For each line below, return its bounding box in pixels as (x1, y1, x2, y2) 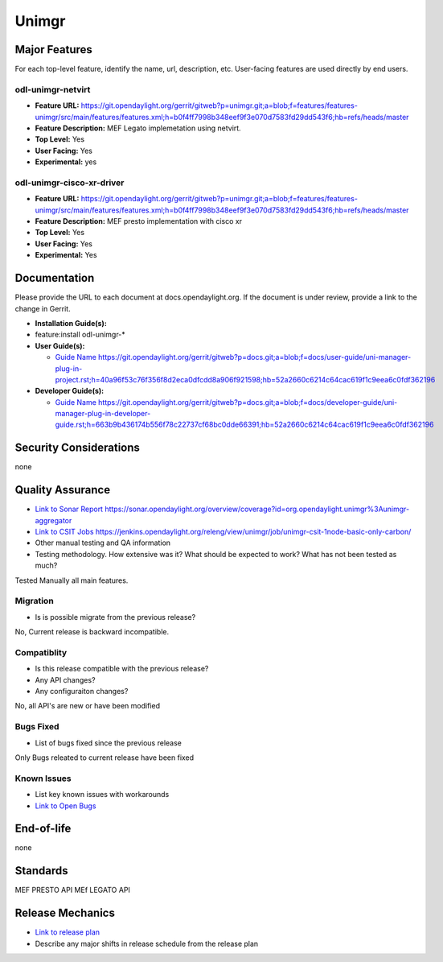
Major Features (14, 43, 92, 56)
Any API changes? (35, 675, 96, 684)
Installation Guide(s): (35, 318, 108, 328)
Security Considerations (14, 441, 141, 455)
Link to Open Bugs (35, 801, 96, 811)
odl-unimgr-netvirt (14, 84, 91, 95)
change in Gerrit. (14, 303, 72, 313)
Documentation (14, 271, 95, 285)
